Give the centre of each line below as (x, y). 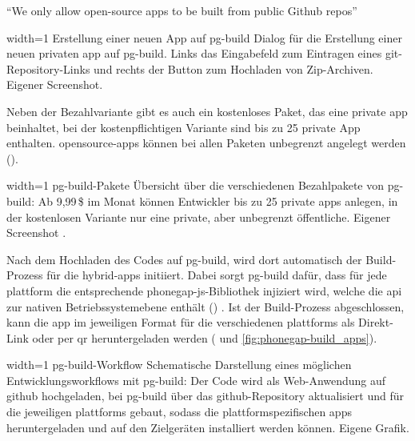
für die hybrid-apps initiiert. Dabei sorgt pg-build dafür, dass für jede (217, 275)
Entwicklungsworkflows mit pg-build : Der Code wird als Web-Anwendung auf (196, 380)
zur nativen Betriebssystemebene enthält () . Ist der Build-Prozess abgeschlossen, (206, 306)
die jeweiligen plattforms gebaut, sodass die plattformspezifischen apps (179, 412)
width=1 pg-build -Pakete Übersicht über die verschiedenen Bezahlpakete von (196, 185)
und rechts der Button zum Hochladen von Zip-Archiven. (233, 68)
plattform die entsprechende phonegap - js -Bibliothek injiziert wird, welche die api (204, 290)
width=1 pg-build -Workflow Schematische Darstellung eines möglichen (179, 365)
